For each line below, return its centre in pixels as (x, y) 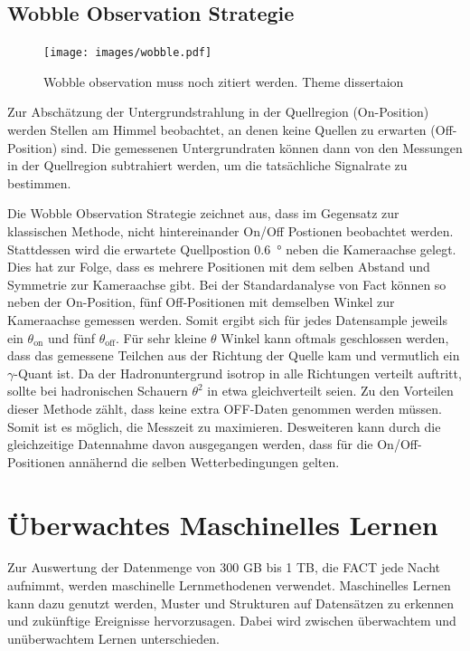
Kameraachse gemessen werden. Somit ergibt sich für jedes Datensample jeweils (227, 319)
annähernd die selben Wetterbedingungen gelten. (204, 461)
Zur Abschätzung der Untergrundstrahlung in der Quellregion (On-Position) (218, 112)
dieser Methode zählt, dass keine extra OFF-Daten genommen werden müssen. (225, 408)
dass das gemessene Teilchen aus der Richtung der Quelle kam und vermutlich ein (234, 355)
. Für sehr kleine (161, 337)
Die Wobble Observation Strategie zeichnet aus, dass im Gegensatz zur (203, 213)
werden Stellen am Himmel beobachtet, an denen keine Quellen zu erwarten (217, 130)
